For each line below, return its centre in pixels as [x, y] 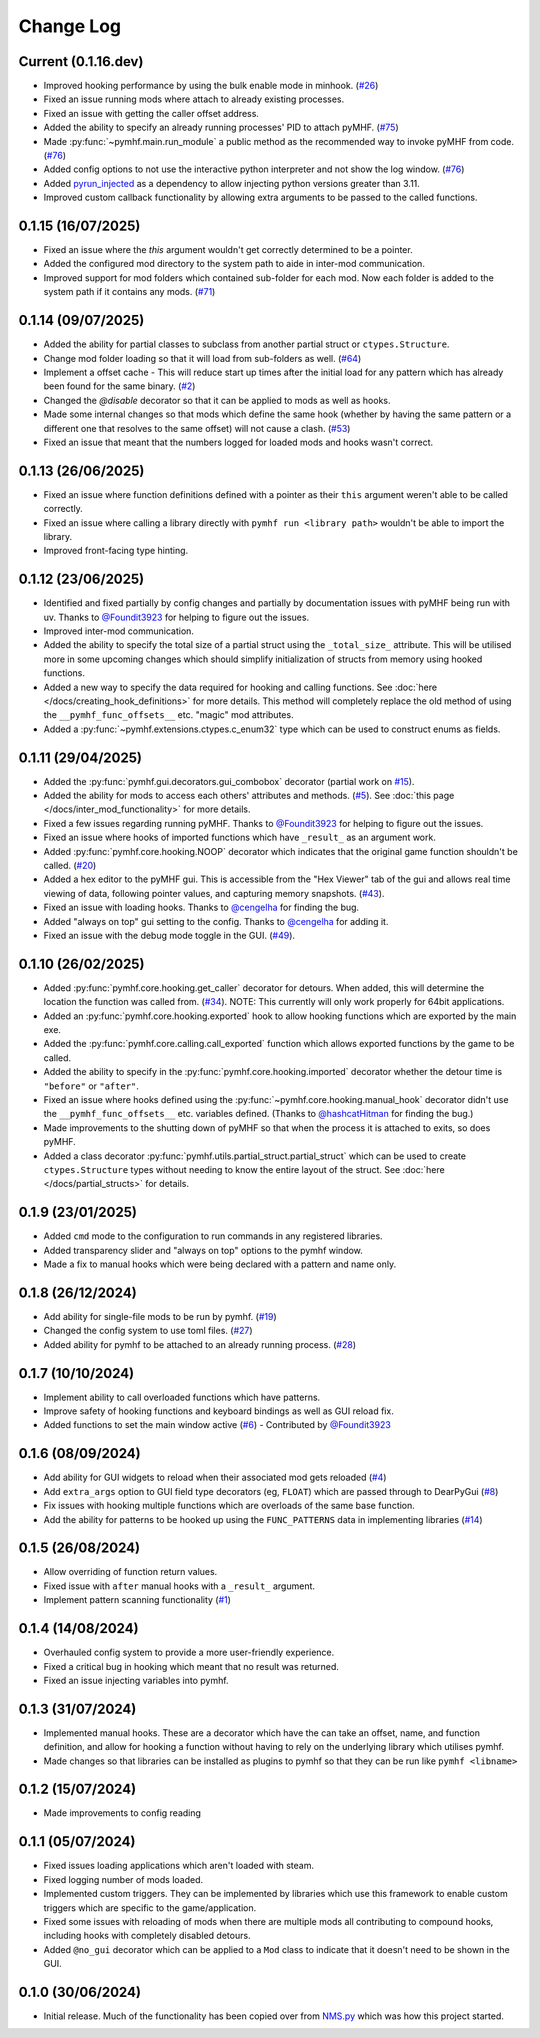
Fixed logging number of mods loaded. [123, 1879]
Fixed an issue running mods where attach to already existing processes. [194, 99]
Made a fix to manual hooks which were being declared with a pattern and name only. [220, 1264]
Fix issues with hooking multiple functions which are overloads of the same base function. [229, 1506]
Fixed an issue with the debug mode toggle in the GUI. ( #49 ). [169, 935]
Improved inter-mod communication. [119, 631]
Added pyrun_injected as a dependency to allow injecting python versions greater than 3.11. [231, 183]
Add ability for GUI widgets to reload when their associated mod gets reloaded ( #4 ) [215, 1477]
